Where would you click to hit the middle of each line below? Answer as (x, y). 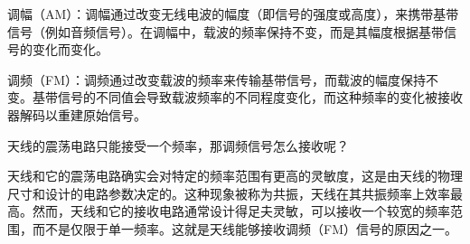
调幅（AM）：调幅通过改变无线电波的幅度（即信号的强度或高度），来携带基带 (233, 14)
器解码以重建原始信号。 (77, 114)
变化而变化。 (70, 49)
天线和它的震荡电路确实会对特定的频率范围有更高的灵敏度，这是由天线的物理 (235, 176)
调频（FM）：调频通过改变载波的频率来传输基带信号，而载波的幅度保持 (216, 79)
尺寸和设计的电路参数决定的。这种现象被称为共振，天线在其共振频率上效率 (229, 193)
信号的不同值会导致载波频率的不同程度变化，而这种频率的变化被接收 (260, 97)
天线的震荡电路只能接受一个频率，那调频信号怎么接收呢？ (178, 145)
